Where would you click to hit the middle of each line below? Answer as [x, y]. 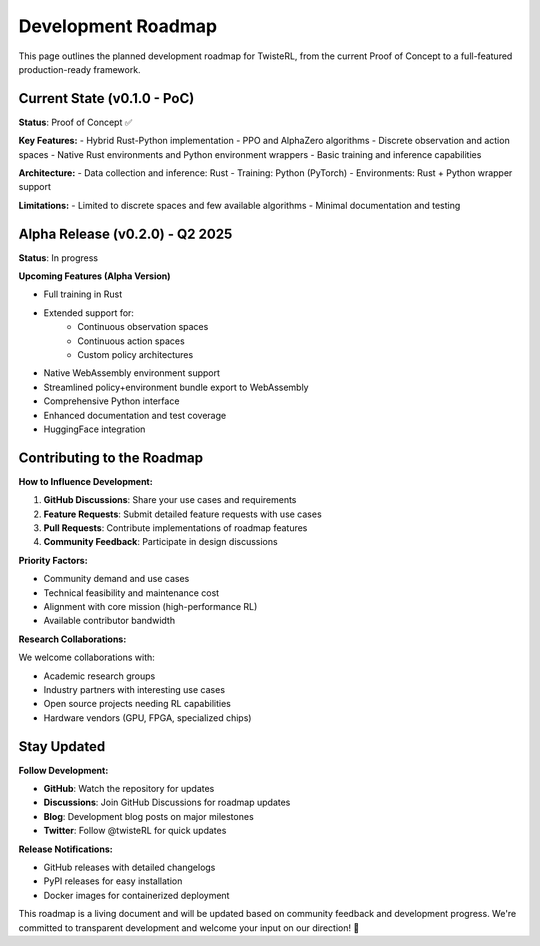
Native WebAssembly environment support [131, 373]
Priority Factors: [53, 560]
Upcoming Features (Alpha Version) [94, 276]
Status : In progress [58, 257]
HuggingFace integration [94, 429]
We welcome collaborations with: [86, 657]
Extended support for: [89, 312]
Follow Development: [63, 770]
